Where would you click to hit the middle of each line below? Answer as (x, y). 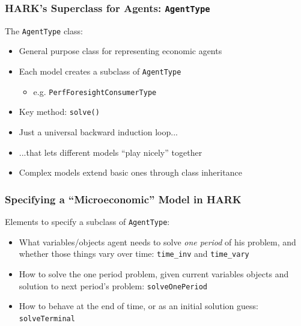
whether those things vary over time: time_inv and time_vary (134, 254)
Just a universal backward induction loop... (98, 132)
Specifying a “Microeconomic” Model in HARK (123, 199)
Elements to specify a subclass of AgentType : (87, 221)
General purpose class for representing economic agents (120, 51)
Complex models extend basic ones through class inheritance (130, 172)
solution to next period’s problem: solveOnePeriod (113, 285)
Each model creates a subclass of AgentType (100, 71)
